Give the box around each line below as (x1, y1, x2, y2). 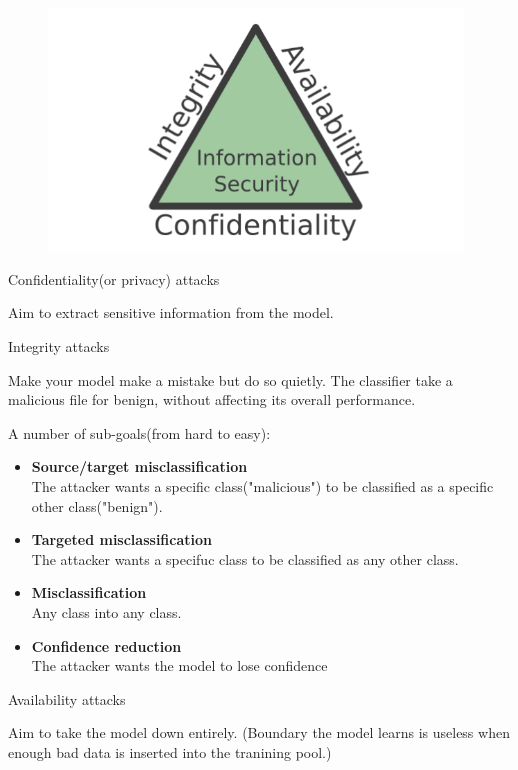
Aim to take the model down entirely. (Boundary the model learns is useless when (8, 722, 510, 743)
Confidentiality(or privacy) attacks (8, 268, 220, 289)
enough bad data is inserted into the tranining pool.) (8, 741, 332, 762)
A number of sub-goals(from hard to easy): (8, 422, 271, 443)
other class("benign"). (31, 495, 163, 516)
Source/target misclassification (31, 456, 248, 477)
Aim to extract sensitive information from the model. (8, 302, 334, 323)
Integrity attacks (8, 335, 110, 356)
